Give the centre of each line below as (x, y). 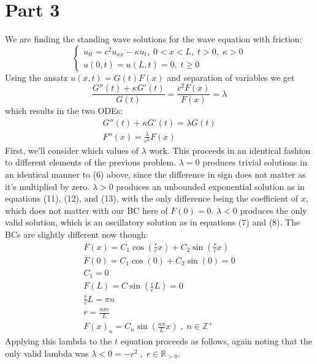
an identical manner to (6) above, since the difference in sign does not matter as (155, 174)
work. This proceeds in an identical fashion (230, 150)
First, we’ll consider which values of (72, 150)
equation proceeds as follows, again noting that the (216, 341)
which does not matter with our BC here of (86, 210)
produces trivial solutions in (255, 162)
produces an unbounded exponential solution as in (210, 186)
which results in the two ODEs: (64, 111)
